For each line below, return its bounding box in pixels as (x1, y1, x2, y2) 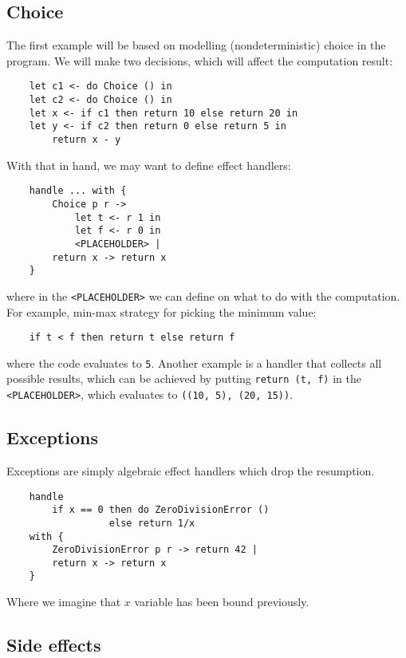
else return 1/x (108, 517, 195, 529)
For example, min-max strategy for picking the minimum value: (6, 303, 317, 320)
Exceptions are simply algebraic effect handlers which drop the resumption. (6, 462, 375, 479)
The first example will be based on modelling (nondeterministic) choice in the (6, 37, 386, 53)
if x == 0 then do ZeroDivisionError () (52, 504, 270, 516)
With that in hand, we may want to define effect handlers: (6, 156, 291, 173)
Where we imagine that (6, 593, 121, 610)
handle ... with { (29, 185, 127, 197)
